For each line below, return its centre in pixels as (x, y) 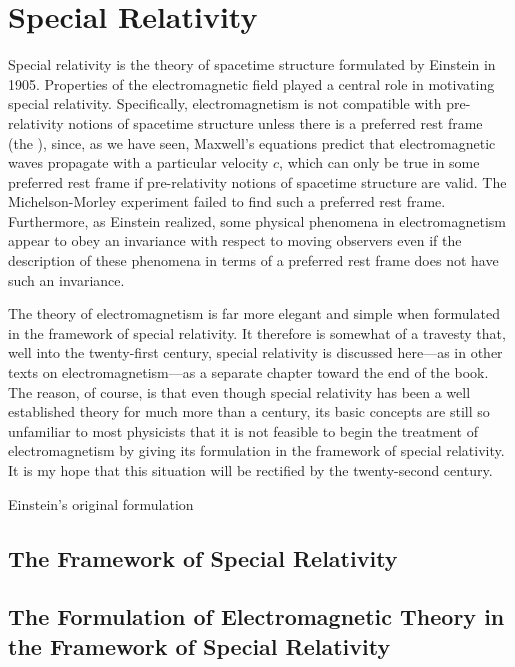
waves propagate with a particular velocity (138, 162)
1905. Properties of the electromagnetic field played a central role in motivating (251, 83)
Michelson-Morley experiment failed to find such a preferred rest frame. (227, 201)
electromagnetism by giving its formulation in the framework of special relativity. (256, 450)
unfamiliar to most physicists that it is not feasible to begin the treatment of (243, 430)
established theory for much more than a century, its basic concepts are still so (249, 411)
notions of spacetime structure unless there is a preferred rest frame (275, 122)
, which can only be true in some (379, 162)
